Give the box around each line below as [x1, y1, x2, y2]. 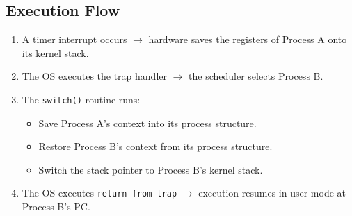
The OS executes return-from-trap [22, 185, 177, 200]
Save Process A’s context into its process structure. [38, 115, 257, 130]
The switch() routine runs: [22, 92, 141, 106]
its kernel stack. [22, 45, 89, 60]
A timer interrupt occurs [22, 32, 127, 47]
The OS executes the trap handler [22, 69, 168, 83]
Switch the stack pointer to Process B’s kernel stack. [38, 162, 263, 176]
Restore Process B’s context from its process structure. [38, 139, 273, 153]
